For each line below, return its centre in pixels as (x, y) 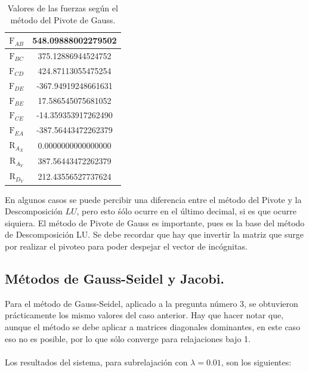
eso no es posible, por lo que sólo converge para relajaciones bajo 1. (128, 338)
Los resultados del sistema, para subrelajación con (96, 362)
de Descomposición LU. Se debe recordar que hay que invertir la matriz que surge (154, 234)
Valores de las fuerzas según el (63, 8)
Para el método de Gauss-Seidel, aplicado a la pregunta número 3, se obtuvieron (152, 303)
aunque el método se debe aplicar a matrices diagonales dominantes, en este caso (153, 327)
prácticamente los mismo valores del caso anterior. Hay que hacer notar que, (144, 315)
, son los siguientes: (256, 362)
